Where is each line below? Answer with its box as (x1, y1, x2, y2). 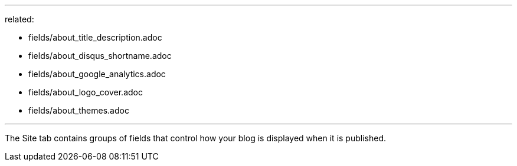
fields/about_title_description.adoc (28, 32, 162, 42)
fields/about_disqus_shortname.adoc (28, 51, 172, 61)
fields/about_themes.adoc (28, 105, 129, 115)
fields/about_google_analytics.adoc (28, 69, 166, 79)
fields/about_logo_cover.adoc (28, 87, 143, 97)
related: (5, 14, 34, 24)
